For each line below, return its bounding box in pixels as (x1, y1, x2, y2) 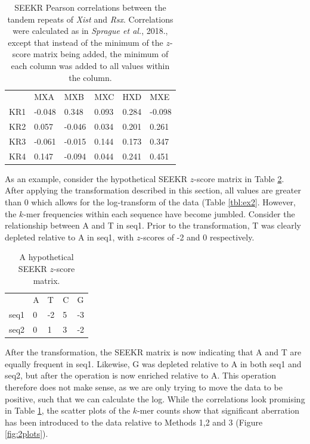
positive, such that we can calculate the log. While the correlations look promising (5, 392, 305, 405)
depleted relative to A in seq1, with (5, 230, 134, 243)
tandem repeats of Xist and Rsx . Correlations (7, 12, 173, 25)
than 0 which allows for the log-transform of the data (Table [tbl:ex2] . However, (5, 196, 296, 208)
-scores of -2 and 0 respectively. (140, 230, 255, 243)
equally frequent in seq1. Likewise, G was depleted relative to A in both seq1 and (5, 357, 302, 370)
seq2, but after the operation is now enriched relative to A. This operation (5, 369, 277, 382)
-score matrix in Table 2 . (194, 172, 284, 185)
